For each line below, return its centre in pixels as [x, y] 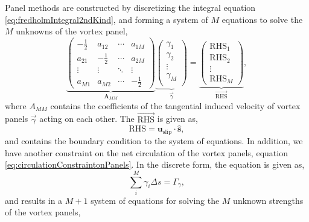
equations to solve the [262, 19]
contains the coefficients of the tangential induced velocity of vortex [175, 105]
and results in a [34, 200]
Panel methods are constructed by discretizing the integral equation [130, 7]
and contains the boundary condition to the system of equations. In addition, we [154, 140]
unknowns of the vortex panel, [72, 31]
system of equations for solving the [155, 200]
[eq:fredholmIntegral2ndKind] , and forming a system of [107, 19]
